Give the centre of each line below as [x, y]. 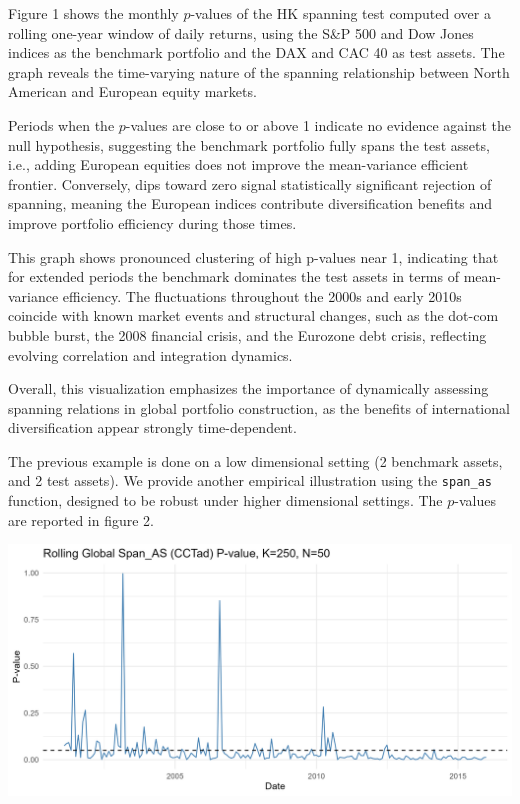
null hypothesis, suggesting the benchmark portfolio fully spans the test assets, [249, 144]
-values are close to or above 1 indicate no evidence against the [318, 124]
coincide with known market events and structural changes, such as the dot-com [253, 315]
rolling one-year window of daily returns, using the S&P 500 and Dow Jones [241, 32]
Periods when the [61, 124]
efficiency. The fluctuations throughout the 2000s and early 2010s [262, 295]
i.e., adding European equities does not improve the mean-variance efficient [238, 164]
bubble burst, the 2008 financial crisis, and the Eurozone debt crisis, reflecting [247, 334]
